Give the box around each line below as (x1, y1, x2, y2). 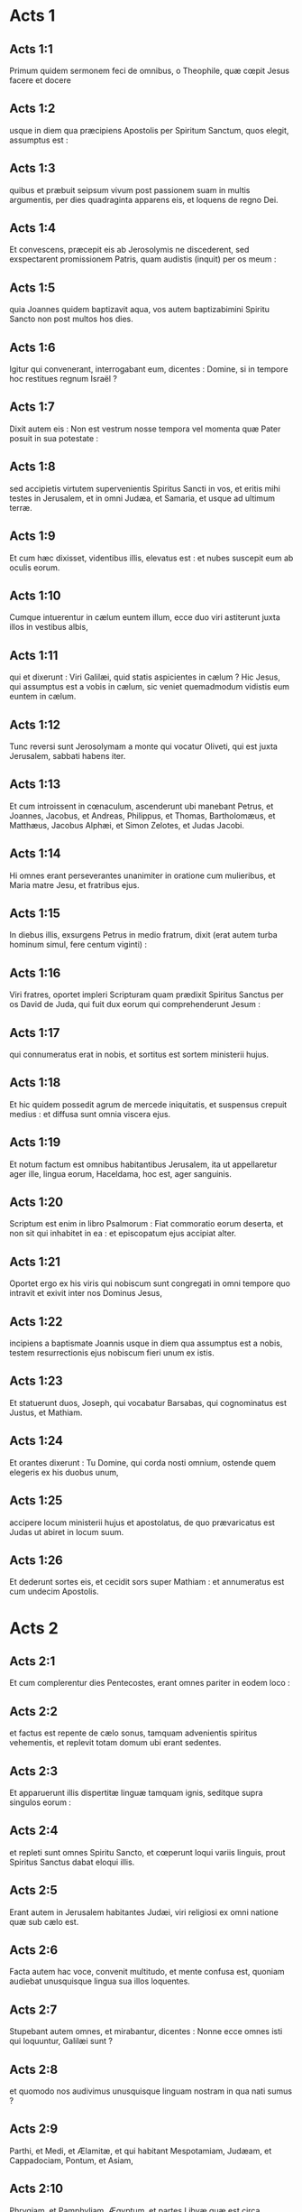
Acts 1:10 (9, 588, 61, 603)
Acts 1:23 (9, 1374, 63, 1389)
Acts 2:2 (9, 1703, 59, 1719)
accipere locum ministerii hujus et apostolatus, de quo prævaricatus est (9, 1517, 275, 1528)
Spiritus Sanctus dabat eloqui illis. (9, 1856, 135, 1867)
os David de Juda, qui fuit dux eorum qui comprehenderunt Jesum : (9, 999, 261, 1010)
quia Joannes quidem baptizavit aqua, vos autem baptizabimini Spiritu (9, 304, 270, 315)
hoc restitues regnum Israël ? (9, 374, 117, 384)
